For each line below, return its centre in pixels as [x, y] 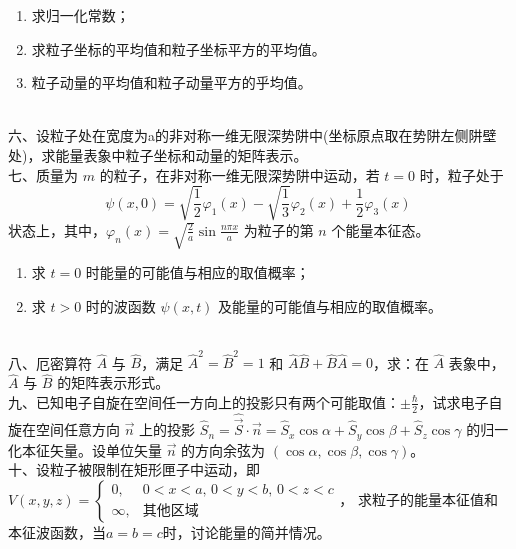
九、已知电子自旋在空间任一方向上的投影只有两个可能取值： [204, 401]
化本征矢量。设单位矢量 [85, 449]
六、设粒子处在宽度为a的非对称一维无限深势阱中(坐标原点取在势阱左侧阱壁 [252, 135]
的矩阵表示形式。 [113, 382]
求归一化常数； [80, 15]
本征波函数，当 [57, 531]
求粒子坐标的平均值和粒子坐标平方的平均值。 [178, 48]
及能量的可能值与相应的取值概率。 [330, 305]
